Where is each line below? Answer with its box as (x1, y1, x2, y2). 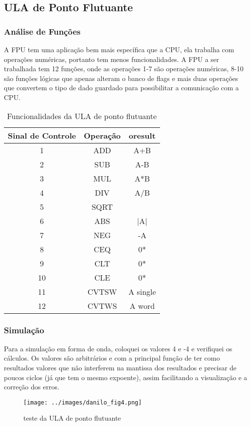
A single (128, 285, 156, 297)
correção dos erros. (4, 382, 59, 392)
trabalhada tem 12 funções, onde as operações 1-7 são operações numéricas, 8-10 (4, 63, 244, 74)
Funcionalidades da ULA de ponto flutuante (7, 110, 157, 122)
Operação (84, 129, 121, 141)
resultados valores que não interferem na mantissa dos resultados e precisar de (4, 362, 237, 372)
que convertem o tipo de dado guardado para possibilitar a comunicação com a (4, 82, 239, 93)
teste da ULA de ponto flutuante (23, 413, 121, 423)
